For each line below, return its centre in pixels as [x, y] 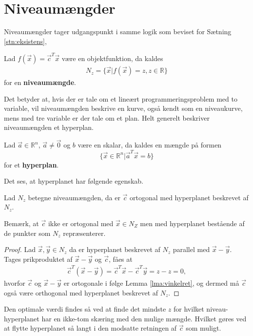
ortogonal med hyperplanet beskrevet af [189, 197]
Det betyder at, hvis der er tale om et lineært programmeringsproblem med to [121, 98]
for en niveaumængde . [40, 82]
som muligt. [204, 328]
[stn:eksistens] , [25, 41]
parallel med [191, 249]
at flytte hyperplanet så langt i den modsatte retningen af [90, 328]
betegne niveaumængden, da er [74, 197]
